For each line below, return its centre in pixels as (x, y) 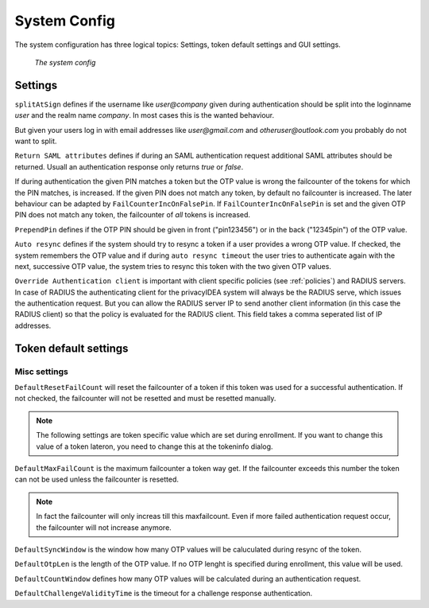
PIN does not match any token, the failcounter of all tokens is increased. (132, 215)
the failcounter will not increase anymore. (104, 527)
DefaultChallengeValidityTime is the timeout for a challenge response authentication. (164, 594)
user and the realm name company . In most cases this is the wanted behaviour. (145, 115)
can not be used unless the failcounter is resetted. (97, 479)
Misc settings (42, 372)
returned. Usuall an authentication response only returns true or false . (129, 166)
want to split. (36, 141)
